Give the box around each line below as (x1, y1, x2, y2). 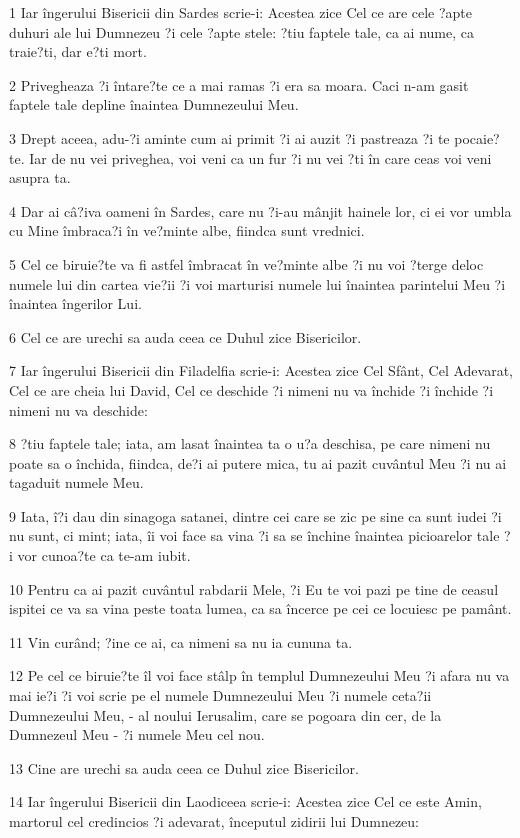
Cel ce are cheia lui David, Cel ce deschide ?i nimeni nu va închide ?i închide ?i (9, 379, 494, 400)
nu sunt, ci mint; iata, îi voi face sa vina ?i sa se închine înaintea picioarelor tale (9, 525, 500, 546)
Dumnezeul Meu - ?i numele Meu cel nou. (9, 724, 265, 745)
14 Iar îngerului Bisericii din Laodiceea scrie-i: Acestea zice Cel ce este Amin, (9, 791, 482, 812)
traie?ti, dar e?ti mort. (9, 41, 147, 62)
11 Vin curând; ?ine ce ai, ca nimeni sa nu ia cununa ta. (9, 631, 353, 652)
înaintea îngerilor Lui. (9, 293, 142, 314)
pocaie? (454, 127, 500, 148)
